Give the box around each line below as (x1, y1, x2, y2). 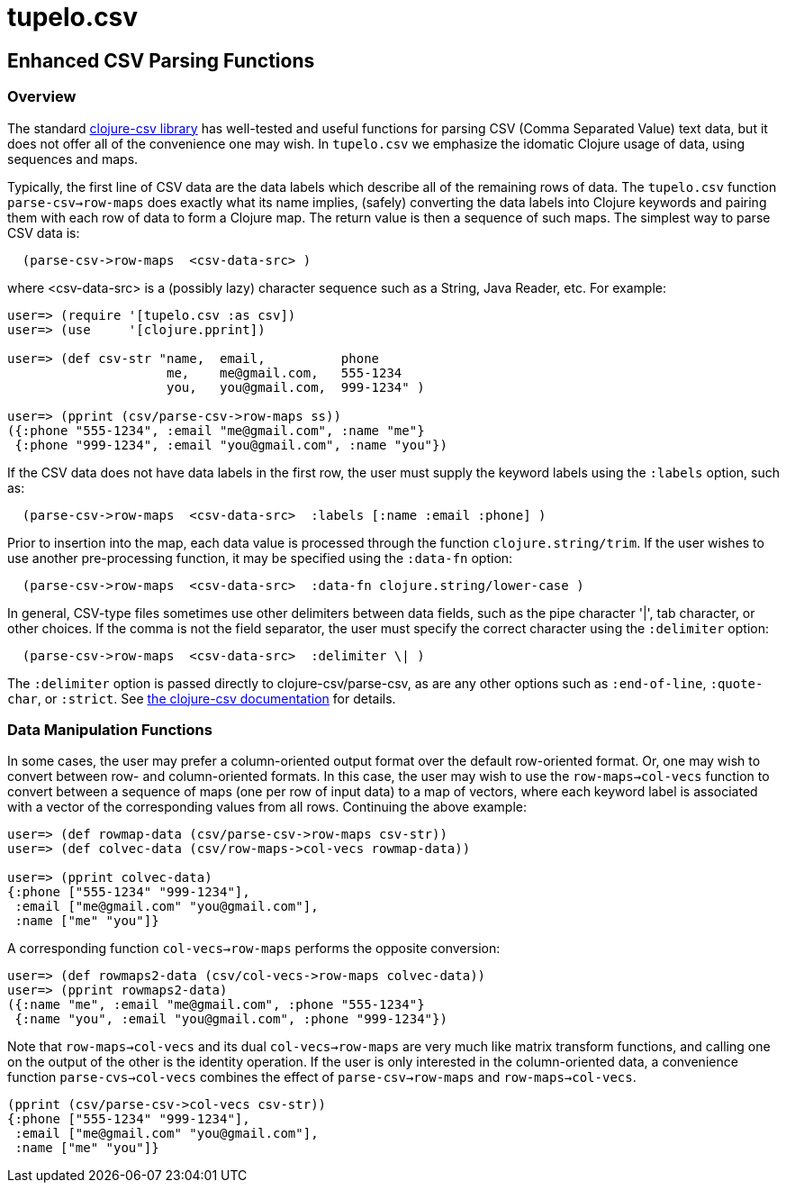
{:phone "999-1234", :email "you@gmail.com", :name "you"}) (14, 437, 447, 452)
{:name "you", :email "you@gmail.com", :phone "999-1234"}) (14, 1012, 447, 1027)
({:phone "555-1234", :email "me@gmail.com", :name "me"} (7, 422, 425, 438)
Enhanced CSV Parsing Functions (7, 49, 315, 72)
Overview (7, 87, 77, 106)
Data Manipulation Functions (7, 720, 212, 739)
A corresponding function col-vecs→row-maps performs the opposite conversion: (7, 940, 501, 957)
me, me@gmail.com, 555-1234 (167, 365, 402, 380)
